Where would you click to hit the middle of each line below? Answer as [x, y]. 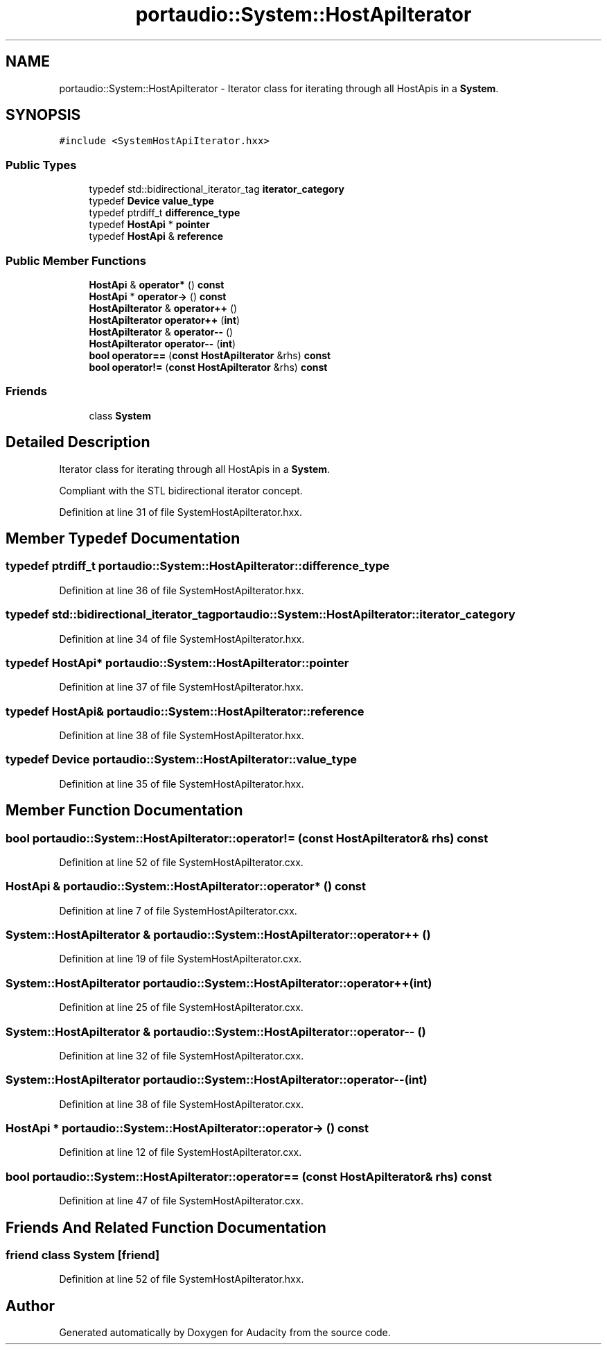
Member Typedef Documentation [123, 538]
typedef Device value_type [151, 201]
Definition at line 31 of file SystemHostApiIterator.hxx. [181, 512]
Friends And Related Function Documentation [166, 1227]
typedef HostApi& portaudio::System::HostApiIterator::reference [185, 711]
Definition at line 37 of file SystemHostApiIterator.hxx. [182, 687]
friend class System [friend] [83, 1255]
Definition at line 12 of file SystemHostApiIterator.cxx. [181, 1152]
